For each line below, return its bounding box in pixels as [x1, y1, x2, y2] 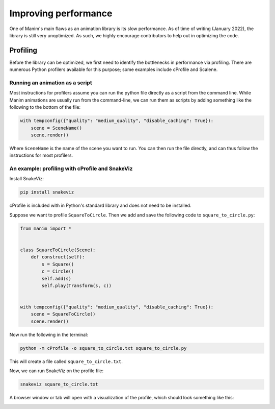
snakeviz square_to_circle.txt [20, 381, 99, 388]
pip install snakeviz [20, 189, 74, 195]
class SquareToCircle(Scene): [20, 247, 96, 253]
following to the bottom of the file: [9, 104, 81, 110]
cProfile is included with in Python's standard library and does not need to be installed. [9, 202, 191, 209]
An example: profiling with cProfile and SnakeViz [9, 165, 133, 172]
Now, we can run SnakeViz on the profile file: [9, 368, 104, 374]
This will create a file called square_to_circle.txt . [9, 358, 123, 365]
